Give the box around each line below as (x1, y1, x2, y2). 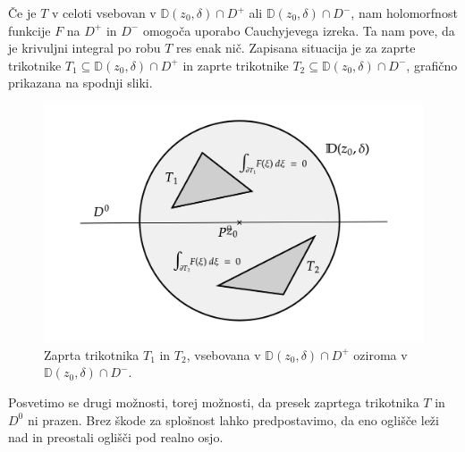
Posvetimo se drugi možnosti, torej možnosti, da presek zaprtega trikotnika (8, 392, 419, 411)
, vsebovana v (186, 345, 261, 364)
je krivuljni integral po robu (8, 38, 161, 57)
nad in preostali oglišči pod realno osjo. (8, 428, 224, 447)
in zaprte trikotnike (182, 55, 289, 74)
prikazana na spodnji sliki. (8, 73, 153, 92)
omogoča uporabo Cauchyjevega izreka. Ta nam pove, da (142, 21, 455, 39)
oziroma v (353, 345, 408, 364)
